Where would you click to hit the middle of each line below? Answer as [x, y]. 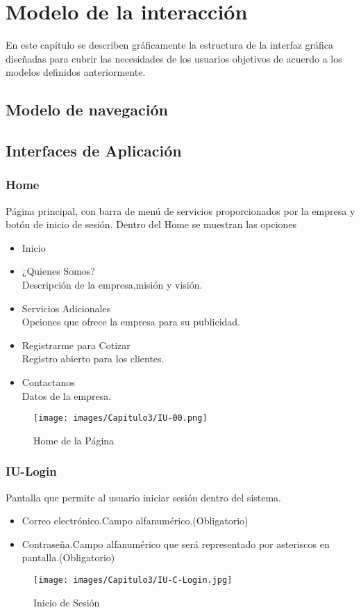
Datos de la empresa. [67, 395]
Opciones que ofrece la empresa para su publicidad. [131, 322]
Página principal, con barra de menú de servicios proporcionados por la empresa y [180, 210]
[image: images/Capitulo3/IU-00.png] [120, 418]
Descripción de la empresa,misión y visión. [112, 285]
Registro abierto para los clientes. [93, 359]
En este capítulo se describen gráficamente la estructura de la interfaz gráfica [170, 45]
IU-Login [31, 471]
